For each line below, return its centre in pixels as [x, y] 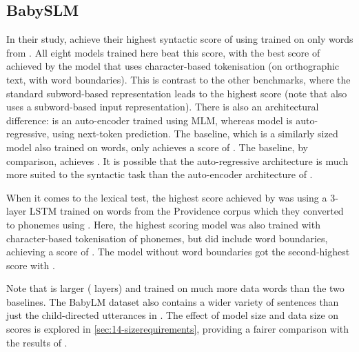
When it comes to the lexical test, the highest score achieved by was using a [167, 197]
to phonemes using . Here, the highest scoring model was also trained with [163, 224]
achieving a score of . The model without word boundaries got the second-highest [178, 252]
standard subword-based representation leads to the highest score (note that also [177, 93]
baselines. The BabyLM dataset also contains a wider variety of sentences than [173, 301]
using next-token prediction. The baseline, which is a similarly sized [195, 134]
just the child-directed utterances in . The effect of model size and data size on [173, 315]
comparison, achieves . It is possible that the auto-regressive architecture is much [177, 160]
